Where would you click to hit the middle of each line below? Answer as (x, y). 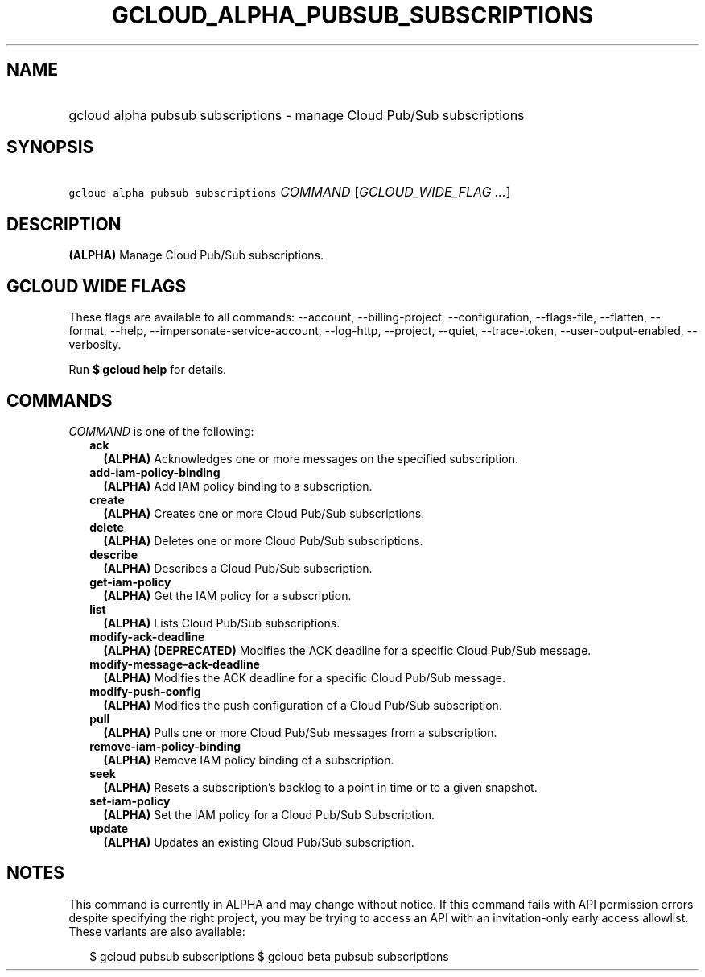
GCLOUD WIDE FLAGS (97, 286)
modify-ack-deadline (147, 636)
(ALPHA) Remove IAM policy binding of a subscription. (249, 760)
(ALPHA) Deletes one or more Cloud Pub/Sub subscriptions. (263, 540)
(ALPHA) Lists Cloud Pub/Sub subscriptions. (222, 623)
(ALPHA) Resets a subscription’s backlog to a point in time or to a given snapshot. (320, 787)
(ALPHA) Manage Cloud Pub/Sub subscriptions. (196, 255)
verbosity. (95, 345)
